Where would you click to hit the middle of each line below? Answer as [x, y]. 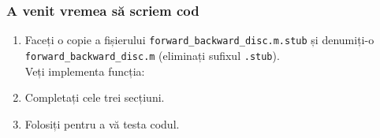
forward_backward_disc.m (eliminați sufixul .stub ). [152, 55]
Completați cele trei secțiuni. [95, 97]
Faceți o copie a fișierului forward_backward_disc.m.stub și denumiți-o [199, 40]
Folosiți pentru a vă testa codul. [102, 123]
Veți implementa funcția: [85, 71]
